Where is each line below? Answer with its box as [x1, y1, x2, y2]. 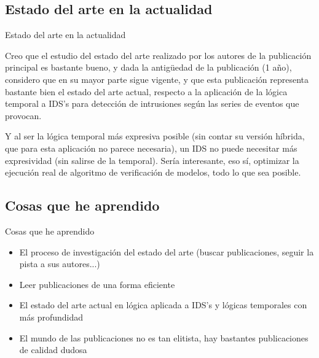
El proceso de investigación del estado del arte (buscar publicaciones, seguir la [19, 245, 314, 258]
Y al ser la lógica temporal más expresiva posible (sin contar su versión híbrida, [5, 130, 305, 142]
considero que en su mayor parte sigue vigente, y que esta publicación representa [5, 72, 309, 85]
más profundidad [19, 310, 84, 323]
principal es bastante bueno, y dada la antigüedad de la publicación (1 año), [5, 61, 292, 74]
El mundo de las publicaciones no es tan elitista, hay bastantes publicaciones [19, 331, 309, 344]
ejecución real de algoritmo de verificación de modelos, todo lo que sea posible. [5, 166, 301, 179]
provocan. [5, 109, 42, 122]
